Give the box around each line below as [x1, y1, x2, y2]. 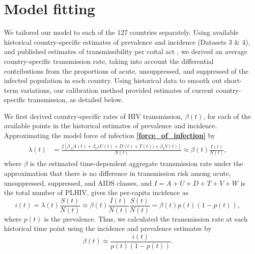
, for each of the [203, 111, 251, 121]
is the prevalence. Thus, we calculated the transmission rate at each [44, 213, 248, 224]
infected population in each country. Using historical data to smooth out [4, 75, 222, 85]
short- [224, 75, 242, 85]
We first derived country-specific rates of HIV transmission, [4, 111, 183, 121]
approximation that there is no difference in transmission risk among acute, [4, 168, 231, 178]
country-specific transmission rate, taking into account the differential [4, 56, 214, 66]
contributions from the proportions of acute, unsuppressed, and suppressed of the [4, 65, 249, 76]
